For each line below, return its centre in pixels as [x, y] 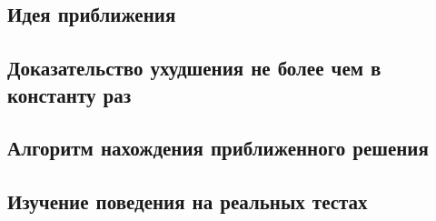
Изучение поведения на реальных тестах [188, 201]
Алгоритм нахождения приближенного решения [218, 148]
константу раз [69, 94]
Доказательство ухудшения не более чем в [194, 68]
